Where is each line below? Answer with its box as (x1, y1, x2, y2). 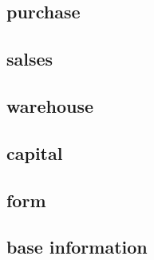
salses (6, 46, 53, 71)
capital (6, 140, 63, 165)
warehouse (6, 93, 94, 118)
